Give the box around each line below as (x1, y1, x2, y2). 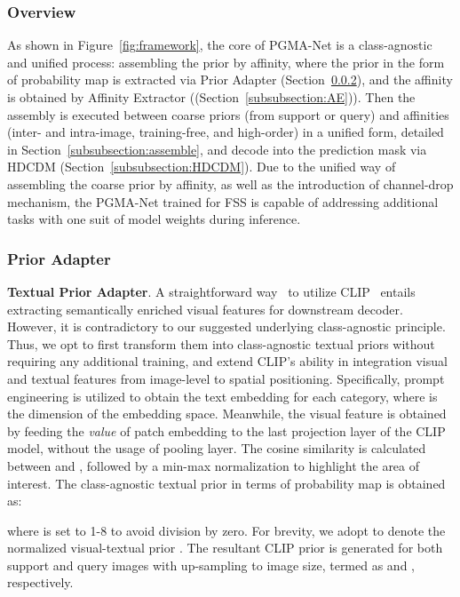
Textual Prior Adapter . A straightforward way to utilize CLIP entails (7, 282, 416, 300)
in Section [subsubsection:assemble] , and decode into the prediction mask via (7, 139, 427, 158)
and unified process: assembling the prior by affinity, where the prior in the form (7, 52, 445, 71)
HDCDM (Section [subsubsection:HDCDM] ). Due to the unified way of (7, 157, 396, 176)
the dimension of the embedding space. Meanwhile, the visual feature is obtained (7, 404, 447, 423)
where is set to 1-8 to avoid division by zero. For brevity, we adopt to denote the (7, 521, 446, 539)
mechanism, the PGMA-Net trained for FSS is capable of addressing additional (7, 192, 439, 211)
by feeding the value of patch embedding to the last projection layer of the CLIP (7, 421, 446, 440)
